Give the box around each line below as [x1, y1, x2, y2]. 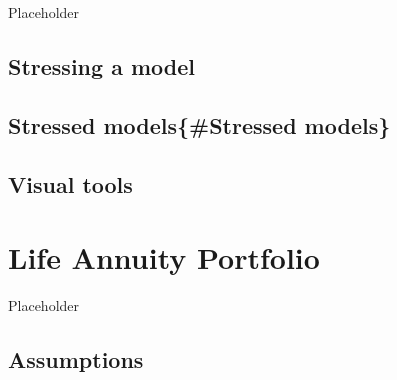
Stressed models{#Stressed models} [8, 109, 391, 140]
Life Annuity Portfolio [8, 237, 320, 278]
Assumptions [8, 344, 144, 375]
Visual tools [8, 168, 133, 199]
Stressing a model [8, 50, 195, 81]
